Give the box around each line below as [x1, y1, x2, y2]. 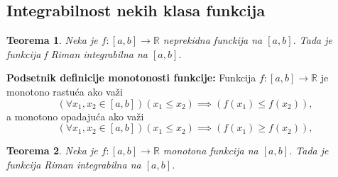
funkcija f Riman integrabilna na [6, 46, 148, 61]
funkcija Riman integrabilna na [6, 156, 141, 171]
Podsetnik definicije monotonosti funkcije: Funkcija [6, 70, 256, 85]
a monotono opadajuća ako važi [6, 108, 144, 123]
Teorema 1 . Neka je [6, 33, 98, 47]
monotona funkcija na [163, 143, 258, 158]
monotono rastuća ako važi [6, 84, 123, 98]
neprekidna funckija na [163, 33, 263, 47]
